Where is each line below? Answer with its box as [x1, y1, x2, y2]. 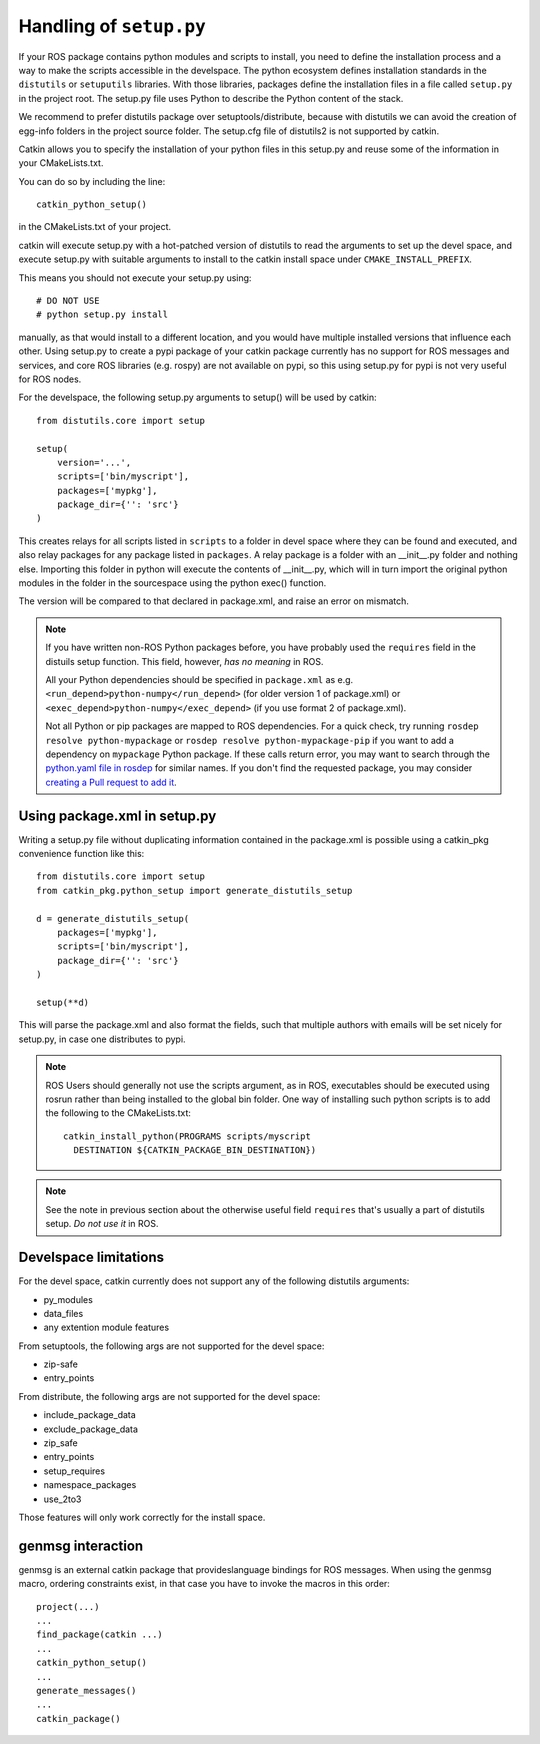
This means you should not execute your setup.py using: [18, 271, 252, 284]
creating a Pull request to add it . [45, 776, 177, 788]
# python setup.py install [36, 309, 169, 320]
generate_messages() [36, 1685, 137, 1697]
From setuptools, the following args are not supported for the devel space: [18, 1340, 325, 1352]
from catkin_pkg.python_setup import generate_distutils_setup [36, 885, 353, 896]
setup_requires [43, 1465, 105, 1477]
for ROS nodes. [18, 373, 82, 385]
